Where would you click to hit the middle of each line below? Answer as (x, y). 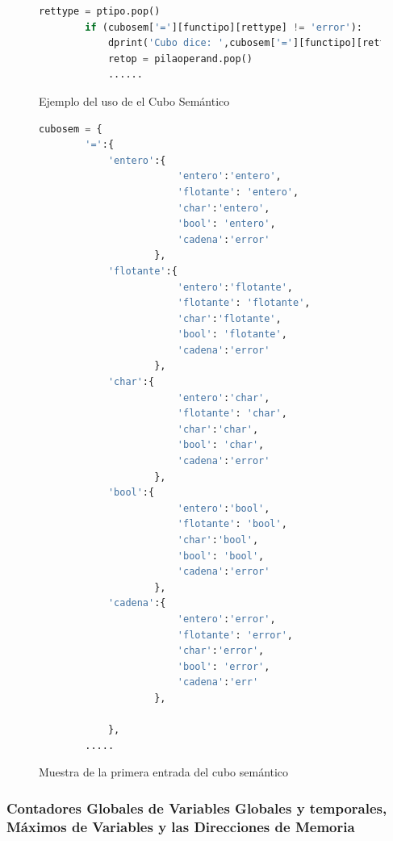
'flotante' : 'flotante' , (244, 303)
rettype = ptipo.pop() (100, 11)
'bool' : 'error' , (224, 666)
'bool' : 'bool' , (221, 556)
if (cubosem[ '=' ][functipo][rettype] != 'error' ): (224, 27)
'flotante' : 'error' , (235, 635)
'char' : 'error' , (221, 651)
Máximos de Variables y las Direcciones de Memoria (181, 826)
